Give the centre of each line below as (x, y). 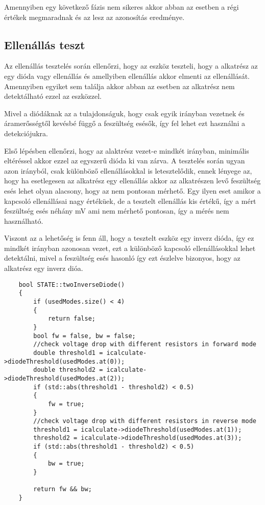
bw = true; (66, 464)
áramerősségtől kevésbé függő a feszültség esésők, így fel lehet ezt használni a (125, 123)
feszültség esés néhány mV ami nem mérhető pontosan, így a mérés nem (117, 211)
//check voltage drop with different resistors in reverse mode (145, 421)
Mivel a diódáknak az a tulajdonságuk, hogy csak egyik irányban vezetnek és (124, 113)
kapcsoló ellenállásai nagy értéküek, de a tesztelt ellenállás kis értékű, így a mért (130, 201)
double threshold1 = (68, 353)
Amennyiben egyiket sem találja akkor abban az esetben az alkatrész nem (119, 86)
